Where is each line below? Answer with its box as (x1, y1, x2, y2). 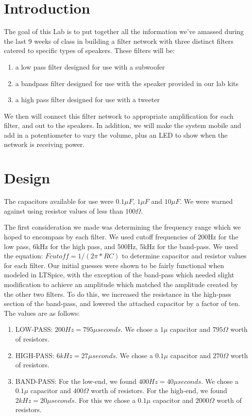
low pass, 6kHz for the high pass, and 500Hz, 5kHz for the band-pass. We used (4, 241, 238, 251)
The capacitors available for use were (4, 196, 114, 206)
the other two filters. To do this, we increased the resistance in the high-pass (4, 289, 232, 299)
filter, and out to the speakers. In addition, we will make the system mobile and (4, 120, 241, 130)
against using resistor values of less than (4, 205, 123, 216)
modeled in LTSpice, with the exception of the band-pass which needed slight (4, 270, 235, 280)
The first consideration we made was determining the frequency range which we (4, 222, 241, 232)
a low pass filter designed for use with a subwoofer (15, 61, 165, 72)
